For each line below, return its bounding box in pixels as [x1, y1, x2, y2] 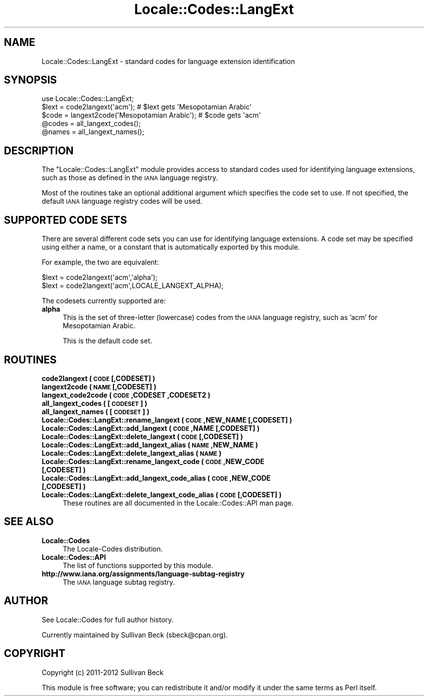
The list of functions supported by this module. [63, 561, 214, 570]
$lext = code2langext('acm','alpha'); [42, 273, 158, 282]
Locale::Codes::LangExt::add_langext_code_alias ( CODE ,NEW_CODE [42, 473, 271, 482]
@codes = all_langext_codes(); [42, 119, 141, 128]
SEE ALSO [4, 515, 54, 528]
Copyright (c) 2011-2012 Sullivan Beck [42, 668, 164, 677]
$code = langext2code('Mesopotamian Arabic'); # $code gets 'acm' [42, 111, 261, 120]
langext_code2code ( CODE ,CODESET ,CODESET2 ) [42, 390, 211, 399]
